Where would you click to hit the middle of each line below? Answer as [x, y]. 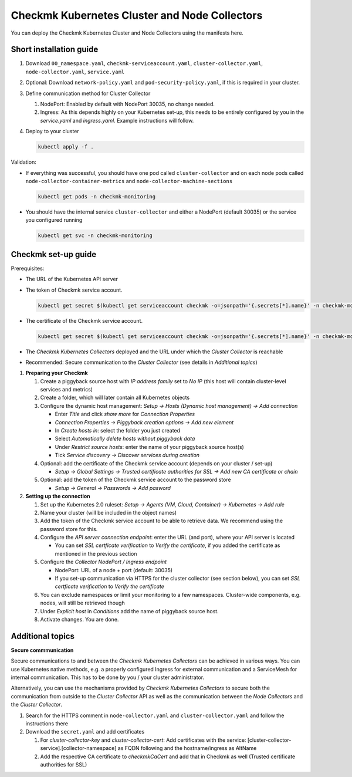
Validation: [23, 162]
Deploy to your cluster [52, 131]
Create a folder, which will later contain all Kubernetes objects [115, 398]
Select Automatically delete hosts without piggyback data [125, 439]
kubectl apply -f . [66, 147]
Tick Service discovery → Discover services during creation [127, 455]
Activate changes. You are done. [79, 619]
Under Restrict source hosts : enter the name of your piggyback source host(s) [150, 447]
